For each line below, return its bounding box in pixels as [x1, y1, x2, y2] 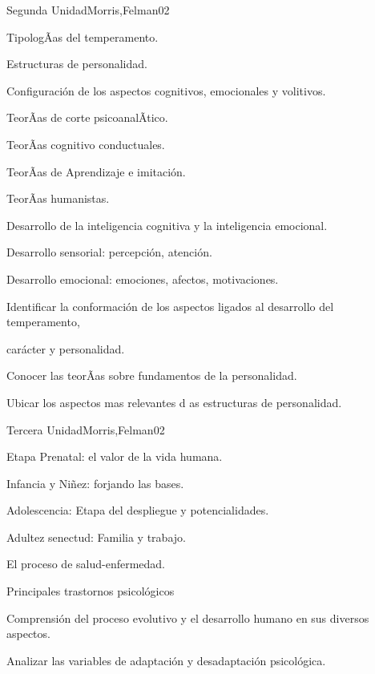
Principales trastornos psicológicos [6, 583, 175, 599]
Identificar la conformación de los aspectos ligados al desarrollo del [6, 297, 334, 314]
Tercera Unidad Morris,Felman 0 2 [6, 421, 165, 438]
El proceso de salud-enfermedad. [6, 555, 165, 572]
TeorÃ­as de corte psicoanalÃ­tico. [6, 109, 168, 126]
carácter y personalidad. [6, 340, 125, 357]
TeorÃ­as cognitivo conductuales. [6, 135, 165, 152]
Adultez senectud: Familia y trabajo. [6, 528, 186, 545]
